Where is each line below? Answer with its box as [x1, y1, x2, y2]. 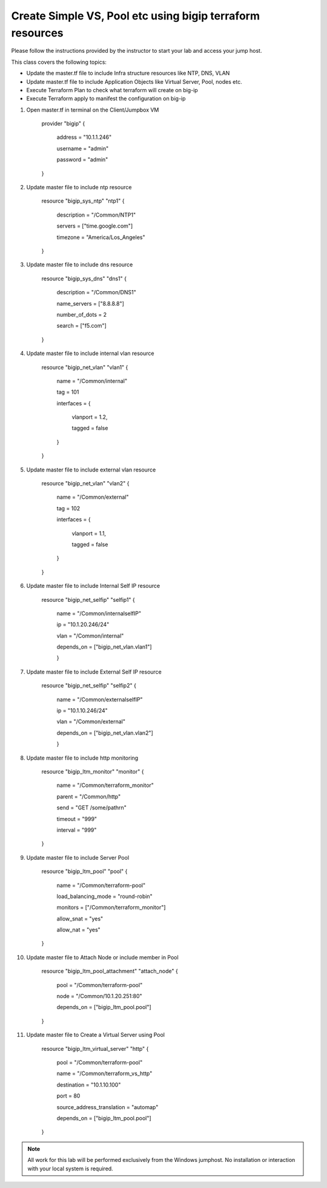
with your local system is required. [27, 1165, 113, 1172]
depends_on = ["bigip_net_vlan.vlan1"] [56, 643, 152, 650]
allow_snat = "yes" [56, 915, 104, 922]
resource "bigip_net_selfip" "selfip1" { [41, 596, 136, 603]
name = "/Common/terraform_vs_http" [56, 1070, 153, 1077]
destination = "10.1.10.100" [56, 1081, 121, 1088]
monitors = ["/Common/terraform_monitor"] [56, 904, 166, 911]
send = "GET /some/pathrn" [56, 804, 127, 811]
